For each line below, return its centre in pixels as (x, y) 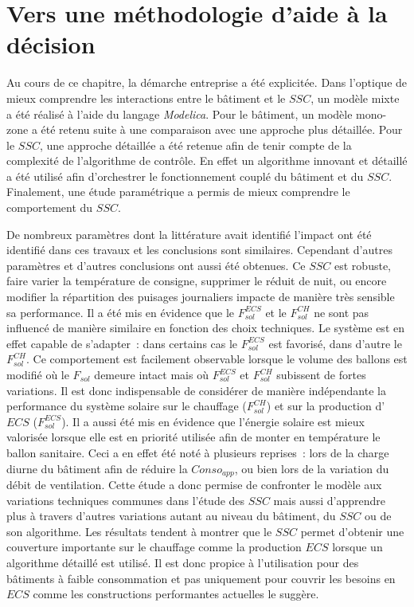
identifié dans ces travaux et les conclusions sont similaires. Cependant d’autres (199, 250)
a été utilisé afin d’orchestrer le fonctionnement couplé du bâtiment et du (185, 176)
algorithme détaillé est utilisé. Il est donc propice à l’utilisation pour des (183, 562)
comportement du (50, 208)
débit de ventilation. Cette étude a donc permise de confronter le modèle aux (194, 485)
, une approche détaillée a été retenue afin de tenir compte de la (195, 145)
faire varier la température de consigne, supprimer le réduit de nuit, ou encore (197, 281)
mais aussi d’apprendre (329, 500)
